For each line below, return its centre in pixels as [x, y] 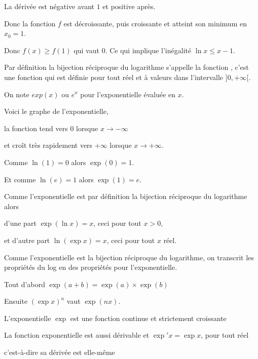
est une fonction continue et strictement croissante [148, 318]
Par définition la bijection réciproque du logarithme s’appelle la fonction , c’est [126, 67]
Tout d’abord [25, 284]
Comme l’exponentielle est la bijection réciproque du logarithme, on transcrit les [129, 257]
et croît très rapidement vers [48, 145]
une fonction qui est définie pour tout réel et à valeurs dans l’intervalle [114, 77]
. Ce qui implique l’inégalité [148, 50]
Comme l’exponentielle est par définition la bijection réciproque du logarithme [126, 196]
